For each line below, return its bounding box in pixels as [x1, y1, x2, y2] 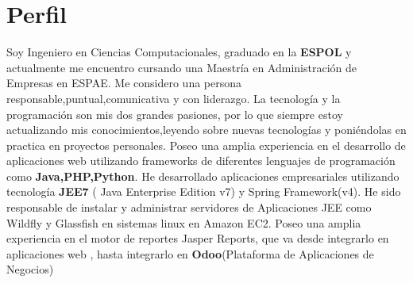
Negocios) [6, 261, 54, 277]
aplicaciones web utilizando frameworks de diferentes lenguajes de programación [6, 152, 396, 169]
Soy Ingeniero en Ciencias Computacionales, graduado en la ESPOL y [6, 44, 352, 60]
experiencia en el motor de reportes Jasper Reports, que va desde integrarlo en [6, 230, 389, 247]
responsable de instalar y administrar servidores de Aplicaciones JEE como [6, 199, 372, 216]
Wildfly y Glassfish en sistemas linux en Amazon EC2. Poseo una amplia [6, 214, 361, 231]
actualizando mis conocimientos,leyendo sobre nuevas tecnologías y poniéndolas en [6, 121, 407, 138]
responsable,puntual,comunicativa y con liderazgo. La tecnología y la [6, 90, 341, 106]
